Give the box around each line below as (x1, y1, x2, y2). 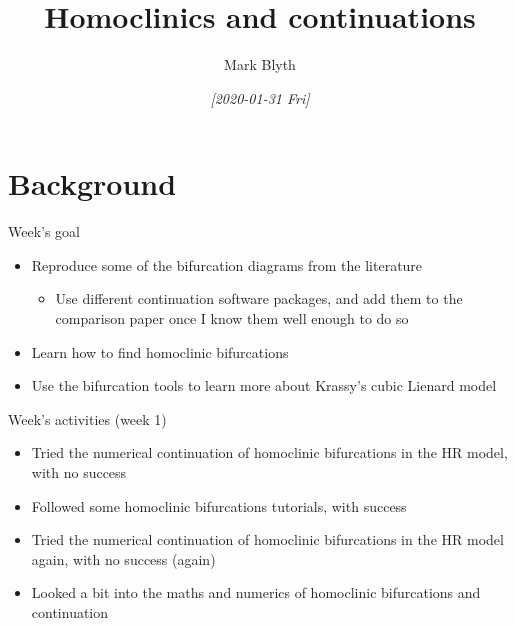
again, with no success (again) (31, 548, 216, 569)
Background (8, 163, 177, 204)
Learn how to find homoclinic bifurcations (31, 341, 289, 362)
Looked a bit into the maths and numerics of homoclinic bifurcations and (31, 582, 481, 603)
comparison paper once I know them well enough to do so (55, 308, 409, 329)
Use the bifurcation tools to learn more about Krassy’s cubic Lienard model (31, 375, 497, 396)
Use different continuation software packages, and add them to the (55, 288, 463, 309)
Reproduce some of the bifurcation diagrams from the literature (31, 254, 423, 275)
